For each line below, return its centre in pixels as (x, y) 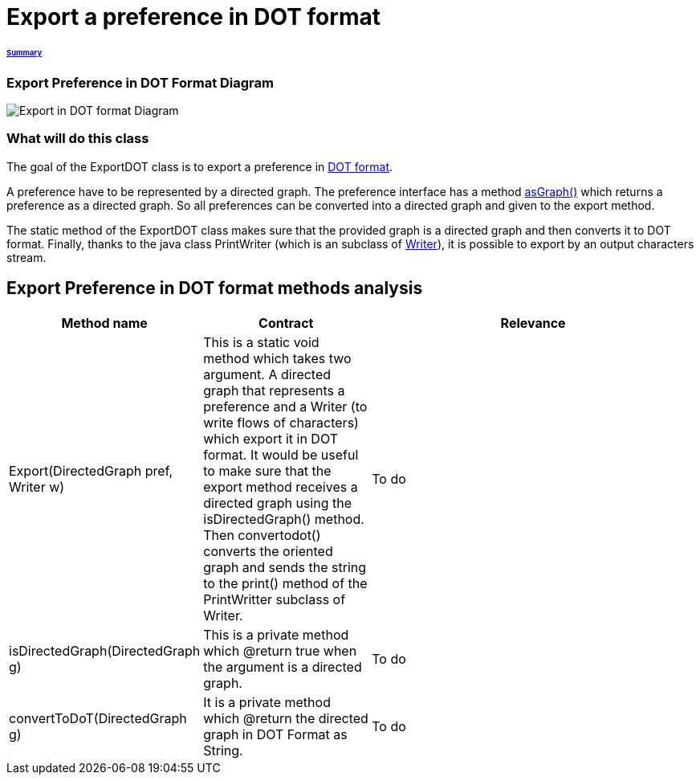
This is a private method (276, 634)
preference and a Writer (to (285, 406)
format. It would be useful (281, 454)
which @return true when (280, 650)
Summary (24, 52)
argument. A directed (267, 374)
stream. (26, 257)
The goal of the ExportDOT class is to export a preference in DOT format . (200, 166)
